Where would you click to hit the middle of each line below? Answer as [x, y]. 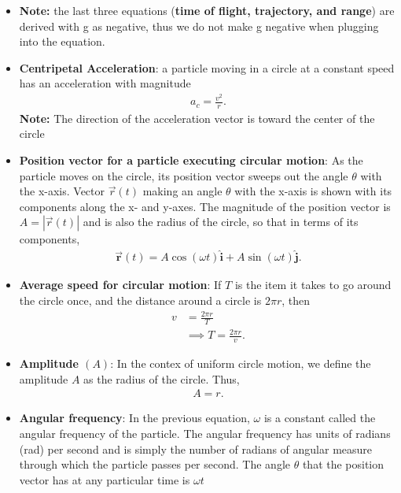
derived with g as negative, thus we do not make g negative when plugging [199, 26]
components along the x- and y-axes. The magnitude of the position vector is [205, 206]
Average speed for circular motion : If [120, 285]
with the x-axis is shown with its [313, 191]
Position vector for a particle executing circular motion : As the [191, 160]
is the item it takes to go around [313, 285]
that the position [343, 464]
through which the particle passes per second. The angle [155, 464]
